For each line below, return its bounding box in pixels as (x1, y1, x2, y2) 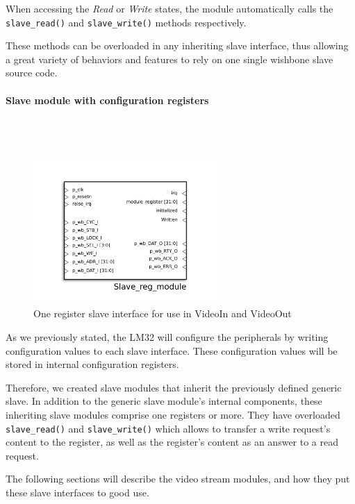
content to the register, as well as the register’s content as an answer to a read (6, 435, 339, 449)
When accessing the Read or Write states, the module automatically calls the (6, 1, 333, 15)
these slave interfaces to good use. (6, 485, 149, 500)
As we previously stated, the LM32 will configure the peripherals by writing (6, 330, 329, 344)
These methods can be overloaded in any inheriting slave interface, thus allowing (6, 38, 349, 53)
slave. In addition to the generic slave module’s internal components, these (6, 394, 322, 408)
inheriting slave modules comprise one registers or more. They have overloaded (6, 408, 340, 422)
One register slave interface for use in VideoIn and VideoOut (33, 306, 292, 321)
